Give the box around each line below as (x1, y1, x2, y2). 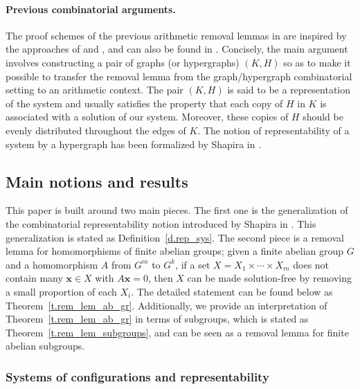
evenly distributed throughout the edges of (6, 123, 186, 137)
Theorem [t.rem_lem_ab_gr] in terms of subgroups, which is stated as (6, 311, 309, 326)
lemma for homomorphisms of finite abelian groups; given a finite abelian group (6, 244, 344, 258)
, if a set (175, 257, 210, 271)
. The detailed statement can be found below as (131, 284, 333, 298)
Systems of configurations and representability (6, 368, 269, 385)
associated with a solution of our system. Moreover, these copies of (6, 109, 289, 124)
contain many (6, 271, 63, 285)
